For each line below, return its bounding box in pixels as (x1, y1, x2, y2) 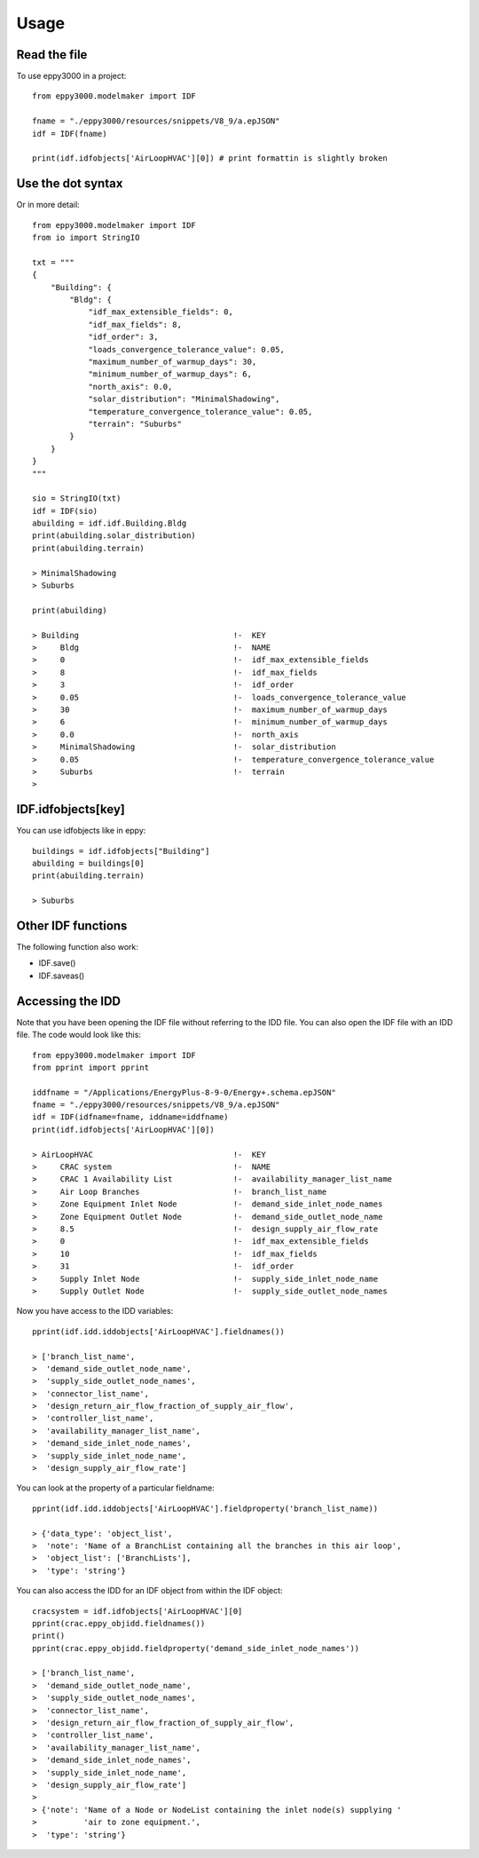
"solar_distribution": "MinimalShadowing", (88, 394, 280, 404)
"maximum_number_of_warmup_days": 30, (88, 357, 257, 367)
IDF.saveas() (38, 970, 85, 981)
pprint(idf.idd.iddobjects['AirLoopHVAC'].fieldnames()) (32, 1326, 286, 1336)
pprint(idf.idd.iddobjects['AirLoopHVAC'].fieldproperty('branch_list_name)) (32, 1503, 379, 1514)
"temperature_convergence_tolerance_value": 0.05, (88, 407, 313, 416)
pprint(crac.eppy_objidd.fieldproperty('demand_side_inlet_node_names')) (32, 1643, 360, 1653)
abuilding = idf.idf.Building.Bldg (32, 518, 187, 528)
